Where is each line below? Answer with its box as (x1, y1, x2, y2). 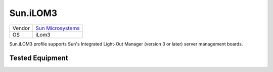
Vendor (12, 24, 30, 31)
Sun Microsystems (35, 24, 80, 31)
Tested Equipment (9, 54, 68, 62)
